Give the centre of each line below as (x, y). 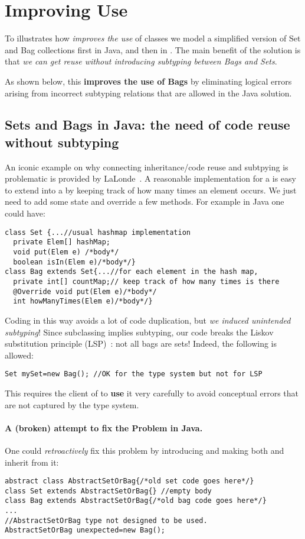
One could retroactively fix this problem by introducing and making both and (145, 450)
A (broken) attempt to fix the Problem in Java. (104, 427)
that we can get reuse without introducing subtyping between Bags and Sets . (141, 61)
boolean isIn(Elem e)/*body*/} (74, 262)
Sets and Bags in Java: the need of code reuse (147, 125)
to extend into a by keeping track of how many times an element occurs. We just (151, 190)
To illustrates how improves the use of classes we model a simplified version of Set (153, 38)
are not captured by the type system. (72, 404)
